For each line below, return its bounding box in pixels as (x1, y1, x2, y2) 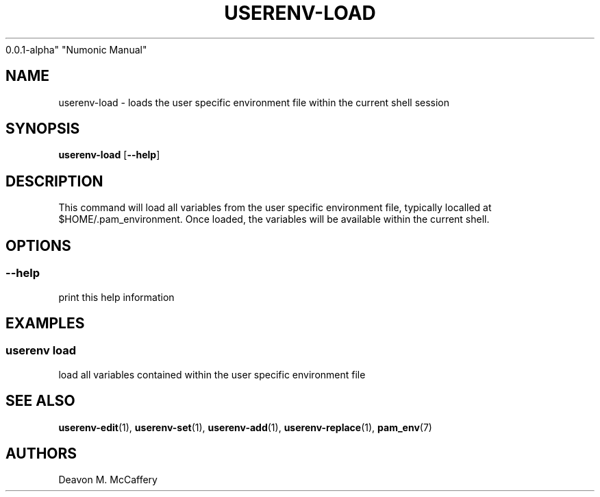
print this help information (58, 291, 175, 303)
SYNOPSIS (5, 120, 80, 138)
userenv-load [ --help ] (58, 149, 160, 161)
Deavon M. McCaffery (58, 474, 158, 486)
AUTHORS (5, 444, 77, 462)
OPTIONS (5, 237, 71, 254)
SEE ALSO (5, 392, 75, 410)
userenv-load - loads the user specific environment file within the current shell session (58, 96, 450, 108)
